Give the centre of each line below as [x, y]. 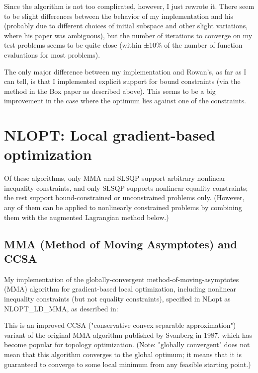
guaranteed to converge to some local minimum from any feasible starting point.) [128, 364]
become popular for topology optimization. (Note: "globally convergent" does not [127, 344]
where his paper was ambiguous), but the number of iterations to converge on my [128, 35]
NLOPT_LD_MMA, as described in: [61, 308]
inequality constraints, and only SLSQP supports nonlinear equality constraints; [126, 187]
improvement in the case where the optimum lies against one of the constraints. [125, 101]
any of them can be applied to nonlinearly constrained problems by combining [123, 207]
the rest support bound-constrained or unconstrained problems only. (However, [124, 197]
